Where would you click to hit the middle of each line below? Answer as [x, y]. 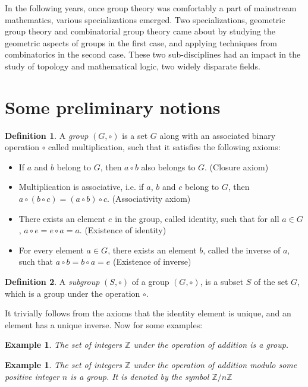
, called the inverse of [242, 250]
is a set [135, 135]
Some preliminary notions [113, 107]
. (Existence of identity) [123, 230]
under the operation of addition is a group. [211, 345]
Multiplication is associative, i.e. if [81, 187]
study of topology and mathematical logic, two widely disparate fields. [133, 66]
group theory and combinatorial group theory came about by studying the [140, 31]
